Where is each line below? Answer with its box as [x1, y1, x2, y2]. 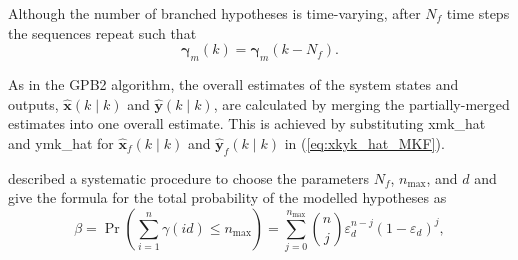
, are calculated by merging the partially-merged [213, 93, 510, 114]
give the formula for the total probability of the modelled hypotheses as [8, 187, 447, 208]
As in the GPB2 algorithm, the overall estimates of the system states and [8, 73, 459, 94]
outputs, [8, 93, 59, 114]
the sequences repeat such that [8, 22, 197, 43]
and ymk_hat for [8, 132, 114, 153]
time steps [446, 3, 510, 23]
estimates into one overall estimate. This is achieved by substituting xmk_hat [8, 113, 486, 134]
